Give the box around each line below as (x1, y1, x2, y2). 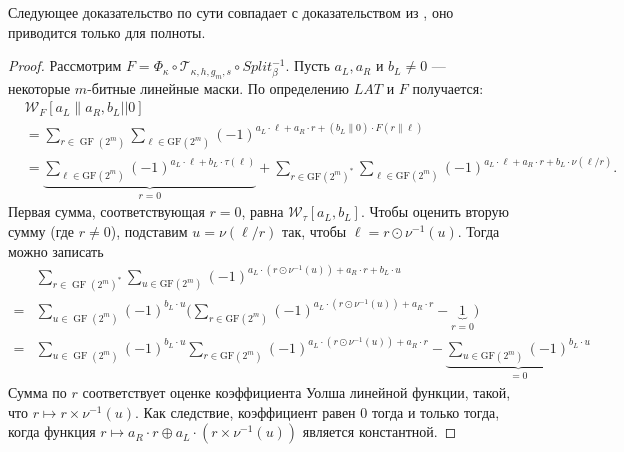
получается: (412, 77, 484, 98)
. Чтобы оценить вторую (360, 201, 510, 222)
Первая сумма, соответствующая (8, 201, 205, 222)
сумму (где (8, 220, 75, 241)
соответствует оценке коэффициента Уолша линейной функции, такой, (82, 381, 511, 402)
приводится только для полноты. (8, 21, 206, 42)
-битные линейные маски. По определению (87, 77, 350, 98)
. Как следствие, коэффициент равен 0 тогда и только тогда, (135, 401, 500, 422)
